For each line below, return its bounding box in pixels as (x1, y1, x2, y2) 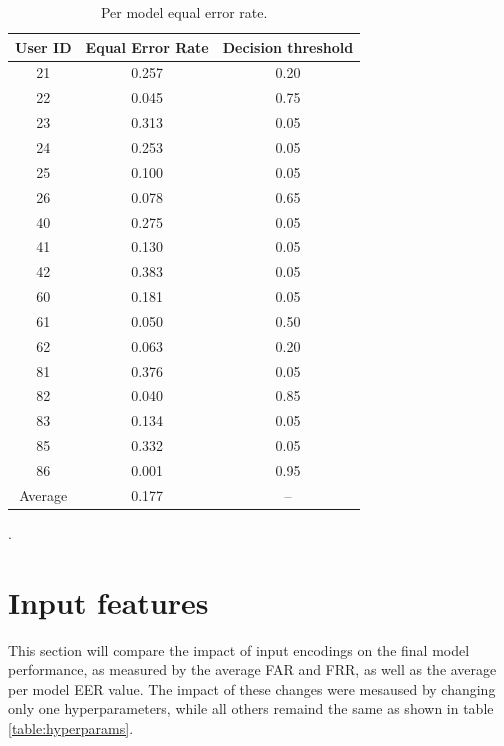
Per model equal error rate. (100, 2, 268, 22)
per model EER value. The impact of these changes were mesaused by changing (8, 678, 496, 699)
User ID (15, 36, 72, 57)
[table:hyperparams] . (8, 717, 134, 738)
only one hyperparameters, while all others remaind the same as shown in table (8, 698, 494, 719)
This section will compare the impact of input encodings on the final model (8, 639, 470, 660)
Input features (8, 581, 209, 622)
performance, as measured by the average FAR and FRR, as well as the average (8, 659, 497, 680)
